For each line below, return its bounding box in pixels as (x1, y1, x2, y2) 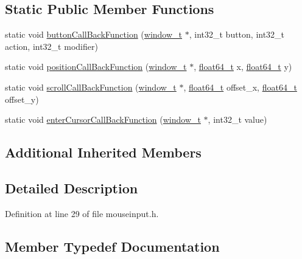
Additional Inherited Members (5, 143, 202, 162)
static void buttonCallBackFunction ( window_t (5, 28, 183, 41)
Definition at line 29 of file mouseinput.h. (5, 207, 159, 219)
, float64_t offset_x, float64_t (183, 80, 297, 93)
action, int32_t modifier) (5, 40, 98, 52)
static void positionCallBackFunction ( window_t (5, 60, 187, 73)
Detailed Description (5, 178, 138, 197)
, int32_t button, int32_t (189, 28, 285, 41)
